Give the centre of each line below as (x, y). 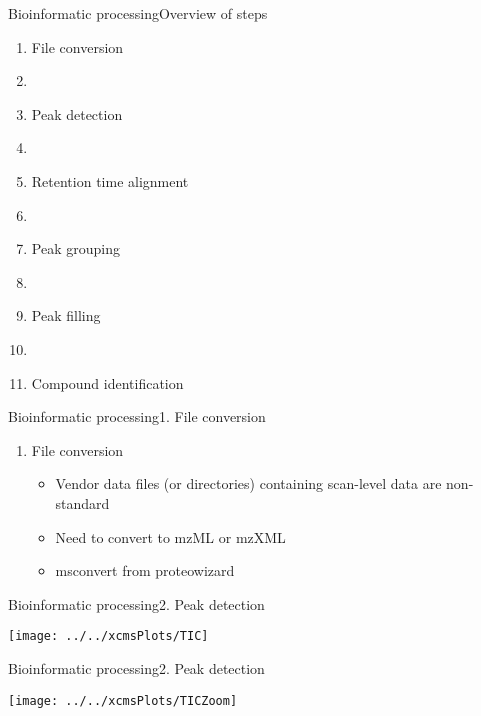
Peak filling (66, 315)
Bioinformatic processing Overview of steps (138, 13)
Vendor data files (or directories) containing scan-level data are (248, 483)
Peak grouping (75, 248)
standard (82, 502)
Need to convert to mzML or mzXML (170, 536)
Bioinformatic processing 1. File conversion (137, 416)
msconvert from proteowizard (145, 570)
